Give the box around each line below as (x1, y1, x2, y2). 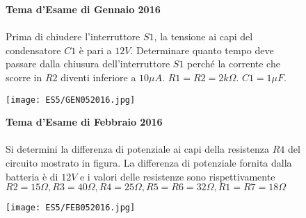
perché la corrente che (187, 56, 280, 71)
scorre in (6, 69, 42, 84)
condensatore (6, 42, 61, 57)
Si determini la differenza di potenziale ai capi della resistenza (6, 142, 270, 156)
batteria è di (6, 169, 58, 183)
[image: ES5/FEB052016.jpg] (6, 203, 136, 213)
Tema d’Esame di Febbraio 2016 (6, 115, 163, 129)
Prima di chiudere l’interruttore (6, 29, 140, 44)
